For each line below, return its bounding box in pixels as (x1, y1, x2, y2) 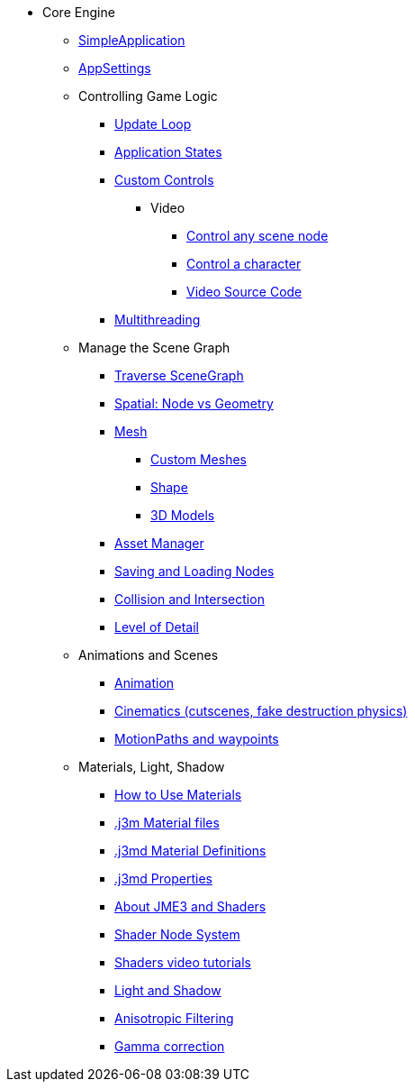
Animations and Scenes (78, 647, 219, 663)
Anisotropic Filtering (114, 1011, 234, 1026)
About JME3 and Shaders (114, 899, 266, 914)
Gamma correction (114, 1039, 225, 1054)
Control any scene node (186, 228, 329, 243)
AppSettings (78, 60, 151, 76)
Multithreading (114, 312, 201, 327)
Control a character (186, 256, 302, 271)
